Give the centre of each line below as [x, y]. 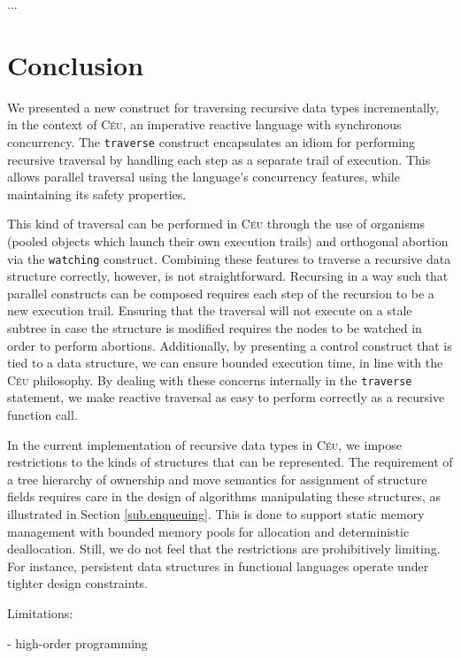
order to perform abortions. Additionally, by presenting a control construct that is [230, 345]
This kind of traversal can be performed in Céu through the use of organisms [216, 224]
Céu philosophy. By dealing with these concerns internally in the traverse [210, 379]
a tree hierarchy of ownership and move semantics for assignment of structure [217, 479]
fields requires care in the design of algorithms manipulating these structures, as [224, 496]
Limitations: [40, 612]
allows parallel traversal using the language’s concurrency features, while [204, 177]
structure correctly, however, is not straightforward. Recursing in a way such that [228, 276]
